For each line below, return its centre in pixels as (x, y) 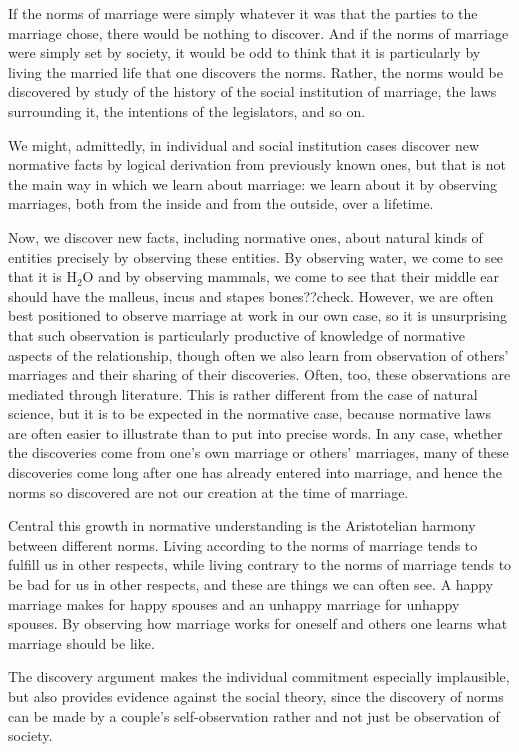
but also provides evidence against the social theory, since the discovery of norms (256, 696)
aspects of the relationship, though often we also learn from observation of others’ (258, 354)
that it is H (42, 276)
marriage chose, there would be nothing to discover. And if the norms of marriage (258, 32)
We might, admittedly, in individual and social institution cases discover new (244, 144)
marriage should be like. (81, 642)
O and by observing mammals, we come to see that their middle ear (291, 276)
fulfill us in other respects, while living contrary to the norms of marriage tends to (260, 564)
